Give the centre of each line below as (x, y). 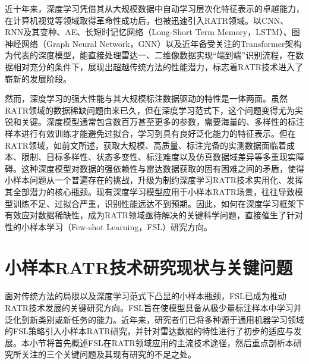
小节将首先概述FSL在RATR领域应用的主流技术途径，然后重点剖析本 (161, 342)
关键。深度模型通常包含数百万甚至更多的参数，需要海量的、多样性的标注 (163, 122)
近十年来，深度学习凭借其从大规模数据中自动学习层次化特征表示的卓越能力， (154, 8)
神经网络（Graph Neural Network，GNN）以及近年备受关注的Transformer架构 (153, 43)
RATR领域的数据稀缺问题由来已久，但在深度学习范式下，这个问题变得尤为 (150, 110)
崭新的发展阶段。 (38, 78)
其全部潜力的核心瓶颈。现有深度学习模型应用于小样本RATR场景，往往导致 (150, 191)
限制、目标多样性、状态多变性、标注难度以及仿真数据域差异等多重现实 (158, 157)
